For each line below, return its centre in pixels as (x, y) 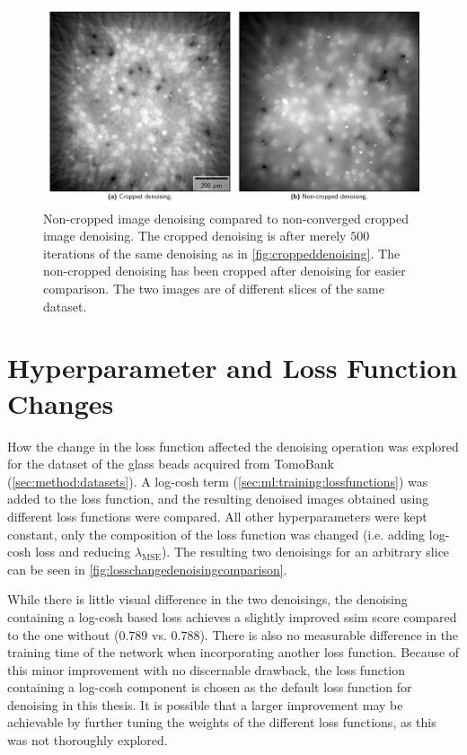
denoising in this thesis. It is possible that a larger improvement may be (205, 704)
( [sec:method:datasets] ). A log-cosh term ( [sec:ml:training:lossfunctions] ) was (218, 481)
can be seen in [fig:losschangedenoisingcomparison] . (147, 569)
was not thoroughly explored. (88, 740)
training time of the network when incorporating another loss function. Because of (233, 652)
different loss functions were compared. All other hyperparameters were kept (217, 516)
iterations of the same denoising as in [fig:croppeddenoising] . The (222, 253)
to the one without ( (63, 634)
